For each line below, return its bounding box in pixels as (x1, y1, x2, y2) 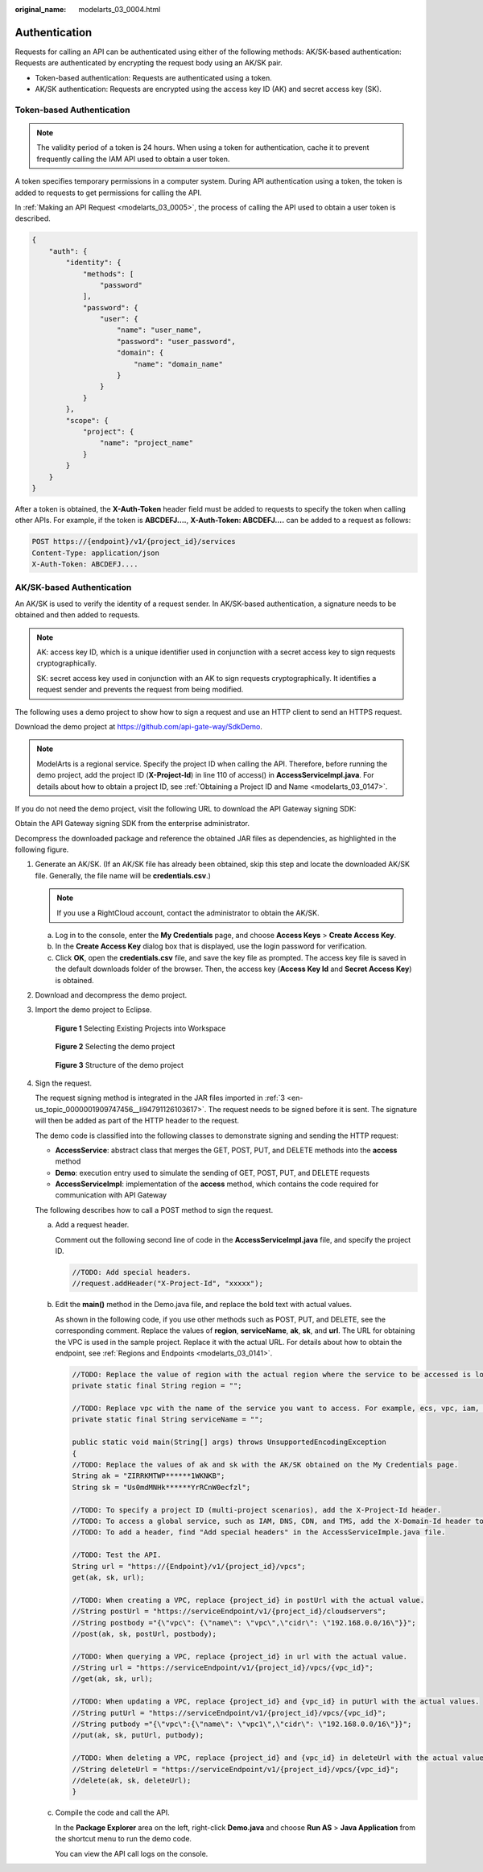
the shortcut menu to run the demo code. (55, 1834, 192, 1844)
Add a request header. (55, 1220, 130, 1230)
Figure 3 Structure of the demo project (55, 1060, 184, 1069)
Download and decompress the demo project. (35, 990, 188, 999)
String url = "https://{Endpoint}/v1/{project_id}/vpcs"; (72, 1562, 306, 1571)
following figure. (14, 845, 69, 854)
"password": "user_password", (117, 337, 237, 346)
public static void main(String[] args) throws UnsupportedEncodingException (72, 1438, 386, 1447)
